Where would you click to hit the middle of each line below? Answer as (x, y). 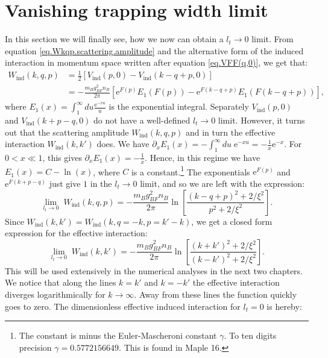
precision (35, 347)
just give (65, 183)
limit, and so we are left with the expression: (222, 183)
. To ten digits (250, 335)
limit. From (273, 39)
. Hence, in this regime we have (203, 157)
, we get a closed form (232, 221)
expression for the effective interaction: (76, 233)
